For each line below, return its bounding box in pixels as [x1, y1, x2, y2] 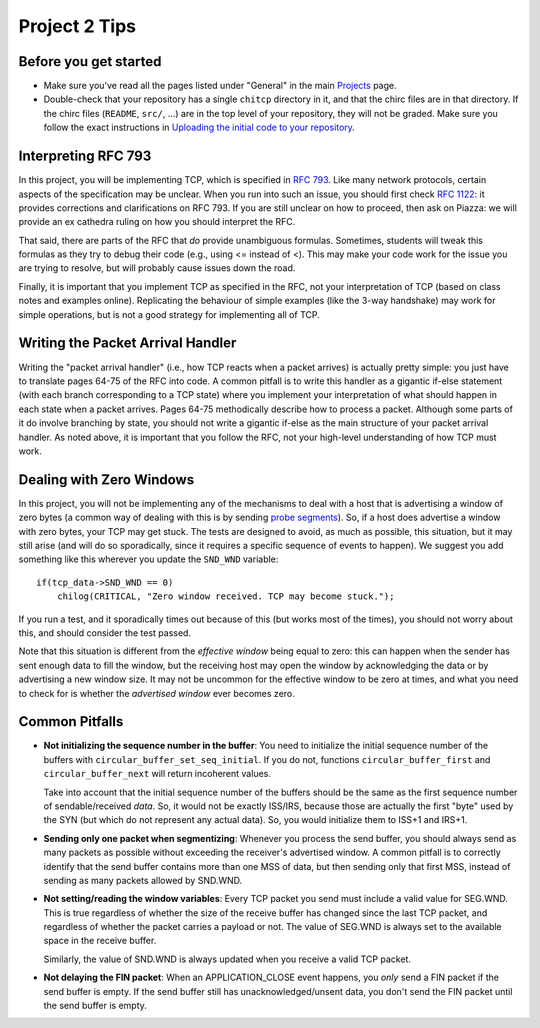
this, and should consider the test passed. [18, 626, 192, 639]
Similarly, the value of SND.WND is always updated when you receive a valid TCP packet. [43, 953, 412, 965]
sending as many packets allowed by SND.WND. [43, 874, 243, 886]
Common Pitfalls [18, 713, 124, 730]
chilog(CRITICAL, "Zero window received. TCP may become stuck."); [56, 591, 395, 602]
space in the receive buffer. [43, 935, 157, 947]
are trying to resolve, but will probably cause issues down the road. [18, 262, 296, 274]
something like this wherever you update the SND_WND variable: [18, 553, 279, 565]
